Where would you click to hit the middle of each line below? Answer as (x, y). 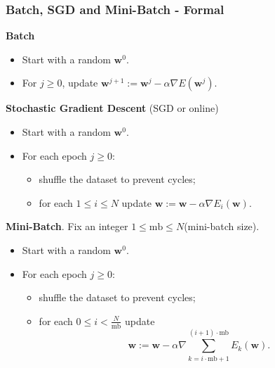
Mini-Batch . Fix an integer (67, 226)
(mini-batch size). (222, 226)
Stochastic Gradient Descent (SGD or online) (112, 108)
